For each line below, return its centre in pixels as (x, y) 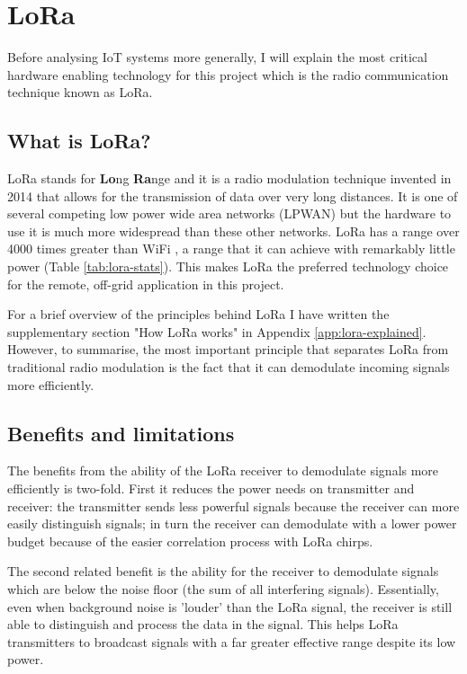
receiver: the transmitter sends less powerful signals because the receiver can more (233, 505)
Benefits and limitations (121, 433)
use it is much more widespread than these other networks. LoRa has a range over (233, 231)
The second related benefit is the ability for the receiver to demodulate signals (223, 571)
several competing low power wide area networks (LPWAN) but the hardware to (229, 213)
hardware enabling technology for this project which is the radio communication (228, 74)
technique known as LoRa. (80, 92)
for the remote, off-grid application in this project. (146, 284)
